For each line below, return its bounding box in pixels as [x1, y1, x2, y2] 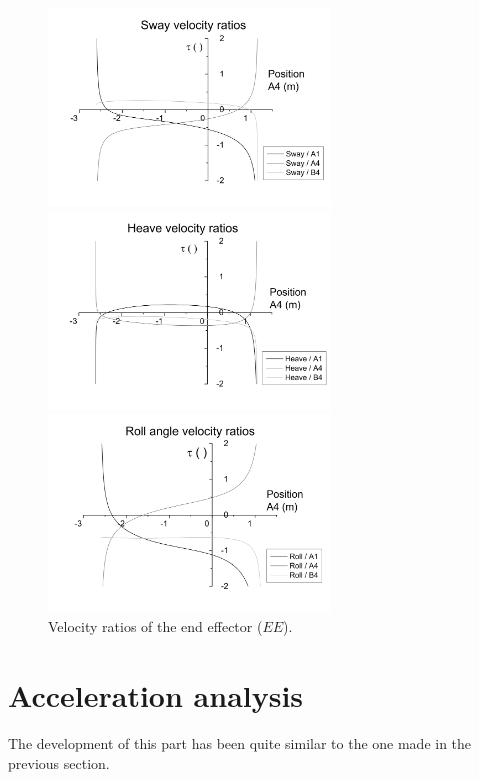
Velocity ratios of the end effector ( [48, 616, 263, 637]
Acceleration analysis [8, 674, 304, 715]
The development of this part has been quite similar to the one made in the [8, 732, 472, 753]
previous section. [8, 752, 110, 773]
